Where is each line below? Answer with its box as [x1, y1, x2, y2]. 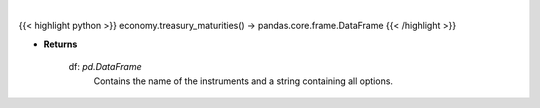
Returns [43, 38, 78, 50]
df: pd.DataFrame [68, 61, 142, 73]
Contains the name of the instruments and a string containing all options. [93, 75, 394, 87]
